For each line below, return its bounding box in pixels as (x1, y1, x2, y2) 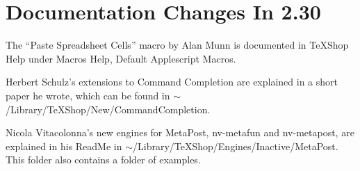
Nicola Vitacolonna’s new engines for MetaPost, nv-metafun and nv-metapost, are (6, 125, 354, 140)
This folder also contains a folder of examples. (6, 152, 201, 167)
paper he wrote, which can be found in (6, 88, 170, 102)
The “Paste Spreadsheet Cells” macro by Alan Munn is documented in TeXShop (6, 38, 349, 52)
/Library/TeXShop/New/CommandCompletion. (6, 101, 211, 116)
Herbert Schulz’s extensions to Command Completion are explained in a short (6, 74, 338, 89)
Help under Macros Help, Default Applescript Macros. (6, 51, 236, 65)
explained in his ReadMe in (6, 138, 122, 153)
